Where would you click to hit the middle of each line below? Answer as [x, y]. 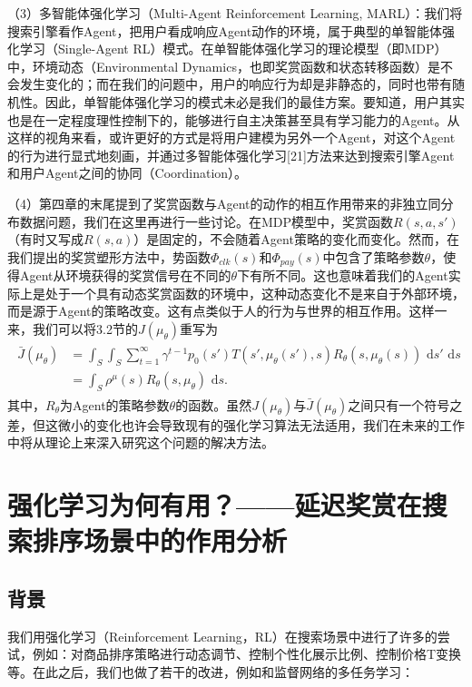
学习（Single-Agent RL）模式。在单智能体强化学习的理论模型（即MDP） [233, 49]
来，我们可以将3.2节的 [73, 328]
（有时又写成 [45, 239]
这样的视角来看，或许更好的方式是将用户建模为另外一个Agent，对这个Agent [231, 137]
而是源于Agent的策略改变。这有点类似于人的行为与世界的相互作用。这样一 [227, 311]
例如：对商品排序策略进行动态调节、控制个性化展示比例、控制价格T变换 [247, 654]
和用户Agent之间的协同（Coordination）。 [128, 173]
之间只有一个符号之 [405, 404]
